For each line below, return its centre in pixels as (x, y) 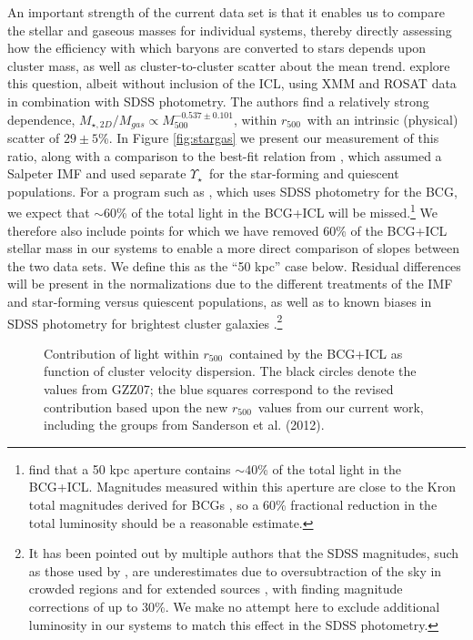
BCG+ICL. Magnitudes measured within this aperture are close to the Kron (242, 487)
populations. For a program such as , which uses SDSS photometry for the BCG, (232, 191)
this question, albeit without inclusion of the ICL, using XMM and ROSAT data (232, 83)
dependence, (41, 119)
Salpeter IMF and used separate (97, 173)
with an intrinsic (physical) (382, 119)
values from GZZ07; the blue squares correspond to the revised (219, 389)
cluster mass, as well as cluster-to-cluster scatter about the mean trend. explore (229, 65)
